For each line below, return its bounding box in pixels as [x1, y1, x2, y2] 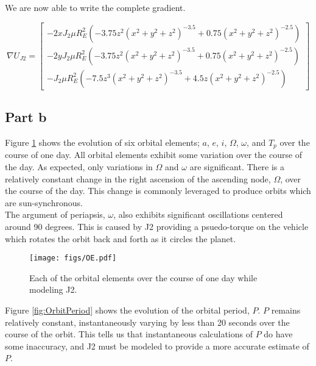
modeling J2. [29, 283, 77, 296]
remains [271, 303, 301, 316]
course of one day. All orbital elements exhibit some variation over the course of [5, 148, 303, 161]
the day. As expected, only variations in [5, 160, 153, 173]
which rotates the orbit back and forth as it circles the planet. [5, 232, 236, 245]
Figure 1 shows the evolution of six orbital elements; [5, 135, 200, 148]
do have [264, 328, 293, 340]
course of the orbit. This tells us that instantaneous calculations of [5, 328, 253, 340]
